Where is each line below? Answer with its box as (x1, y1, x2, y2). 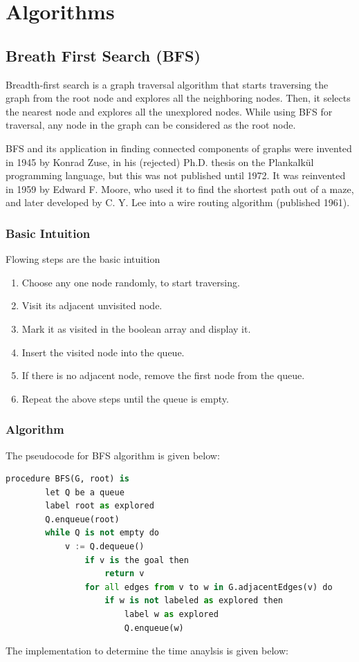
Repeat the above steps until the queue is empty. (21, 391, 229, 405)
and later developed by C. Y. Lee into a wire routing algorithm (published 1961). (6, 195, 350, 210)
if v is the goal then (84, 555, 189, 565)
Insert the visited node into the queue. (21, 344, 185, 359)
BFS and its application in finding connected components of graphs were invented (6, 140, 352, 155)
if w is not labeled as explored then (104, 596, 283, 606)
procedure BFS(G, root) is (6, 474, 129, 484)
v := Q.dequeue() (64, 542, 145, 552)
